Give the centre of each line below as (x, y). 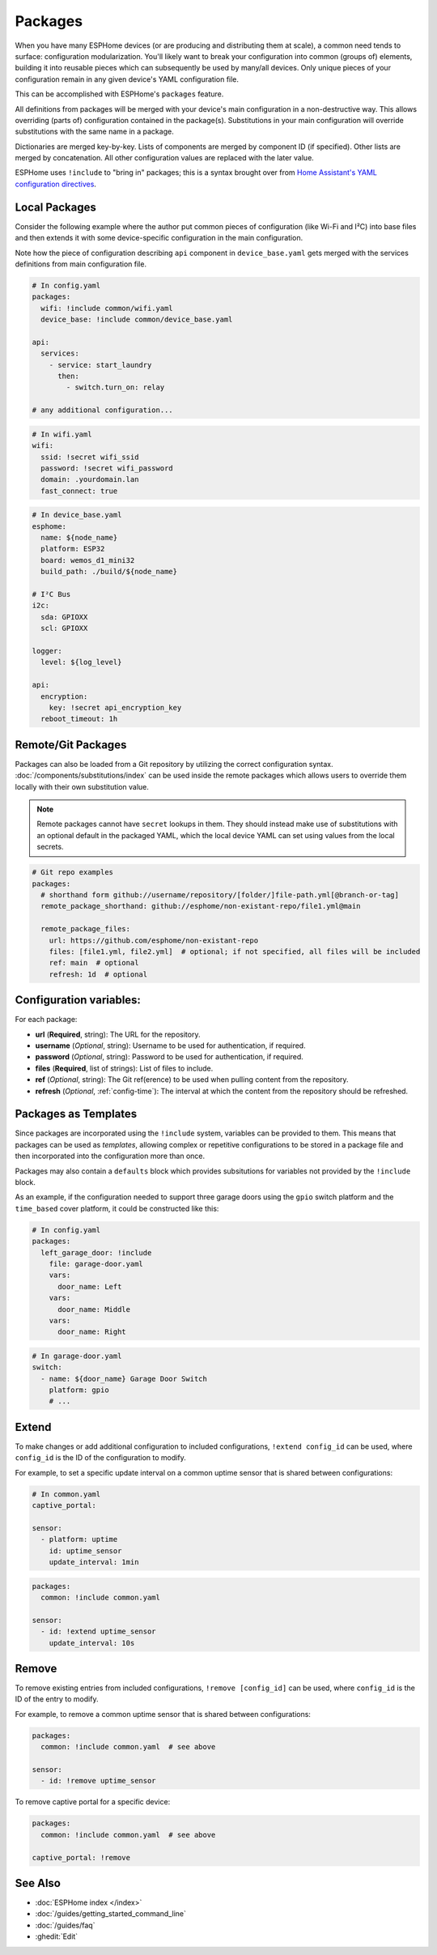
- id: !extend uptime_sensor (99, 1631)
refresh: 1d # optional (98, 974)
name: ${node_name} (79, 538)
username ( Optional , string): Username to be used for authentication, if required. (171, 1046)
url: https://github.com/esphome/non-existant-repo (154, 940)
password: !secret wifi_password (107, 468)
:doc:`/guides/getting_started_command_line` (110, 1914)
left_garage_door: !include (96, 1252)
